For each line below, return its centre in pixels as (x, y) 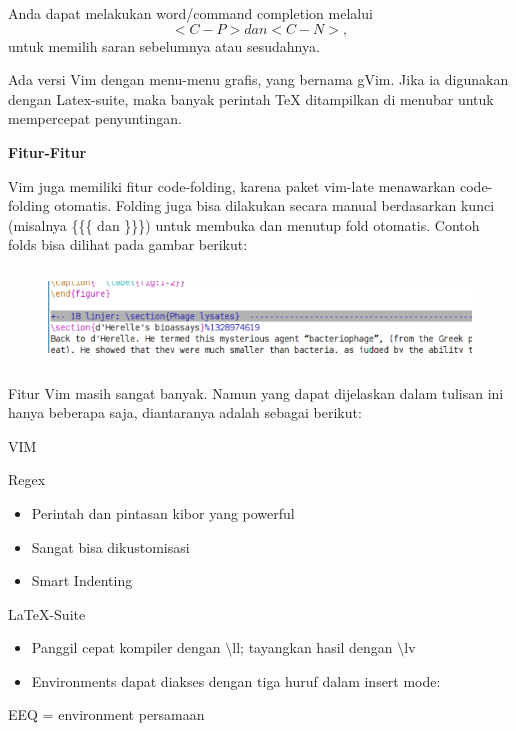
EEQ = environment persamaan (106, 714)
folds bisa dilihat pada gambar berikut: (128, 244)
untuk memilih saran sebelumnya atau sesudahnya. (164, 45)
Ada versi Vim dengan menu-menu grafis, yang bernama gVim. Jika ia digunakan (258, 79)
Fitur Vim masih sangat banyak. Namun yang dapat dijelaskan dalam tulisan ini (256, 392)
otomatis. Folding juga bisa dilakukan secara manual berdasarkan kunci (274, 205)
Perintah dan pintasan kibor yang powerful (163, 512)
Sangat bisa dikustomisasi (110, 546)
